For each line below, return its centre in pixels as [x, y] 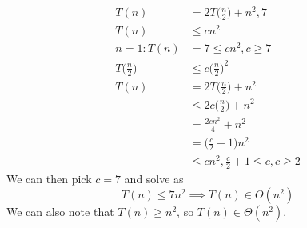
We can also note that [60, 211]
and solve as [154, 179]
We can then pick [49, 179]
